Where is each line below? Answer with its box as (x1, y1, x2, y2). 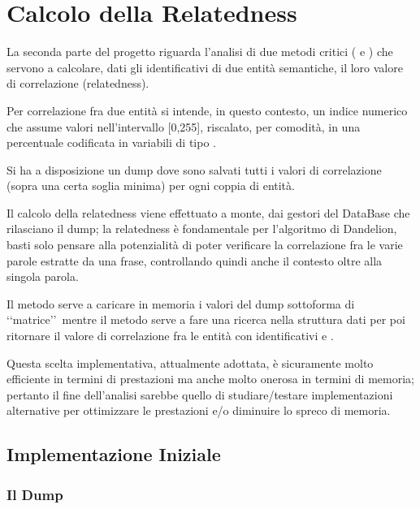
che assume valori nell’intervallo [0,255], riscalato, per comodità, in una (6, 118, 361, 135)
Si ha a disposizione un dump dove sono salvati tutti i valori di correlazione (6, 161, 382, 178)
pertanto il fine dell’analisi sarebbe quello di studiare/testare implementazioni (6, 386, 393, 403)
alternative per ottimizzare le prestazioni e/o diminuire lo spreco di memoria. (6, 402, 391, 419)
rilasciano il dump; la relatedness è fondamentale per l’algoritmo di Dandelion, (6, 220, 397, 237)
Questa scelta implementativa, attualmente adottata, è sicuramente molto (6, 354, 374, 371)
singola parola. (6, 268, 79, 285)
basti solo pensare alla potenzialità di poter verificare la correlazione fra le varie (6, 236, 403, 253)
